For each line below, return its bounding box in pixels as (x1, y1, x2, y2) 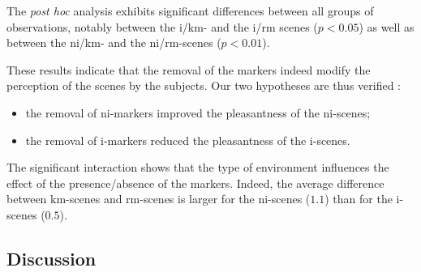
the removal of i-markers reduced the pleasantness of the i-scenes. (25, 131, 350, 148)
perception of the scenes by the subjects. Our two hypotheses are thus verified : (6, 77, 401, 94)
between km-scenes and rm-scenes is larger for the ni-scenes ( (6, 190, 311, 207)
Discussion (6, 245, 97, 270)
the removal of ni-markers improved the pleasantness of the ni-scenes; (25, 104, 371, 121)
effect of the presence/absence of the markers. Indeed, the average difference (6, 174, 384, 191)
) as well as (359, 18, 415, 35)
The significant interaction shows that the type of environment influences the (6, 159, 389, 176)
